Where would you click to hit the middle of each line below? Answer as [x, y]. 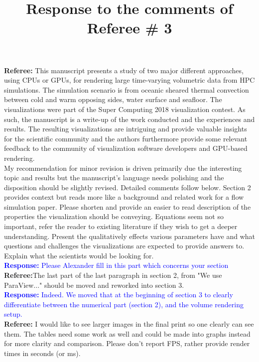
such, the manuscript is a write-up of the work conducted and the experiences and [129, 119]
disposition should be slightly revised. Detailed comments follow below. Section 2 [128, 187]
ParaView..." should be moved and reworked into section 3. [94, 285]
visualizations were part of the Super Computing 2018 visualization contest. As [125, 109]
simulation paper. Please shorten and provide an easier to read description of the [128, 206]
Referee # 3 [129, 28]
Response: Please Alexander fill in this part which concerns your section [116, 265]
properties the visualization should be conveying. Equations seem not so [114, 216]
